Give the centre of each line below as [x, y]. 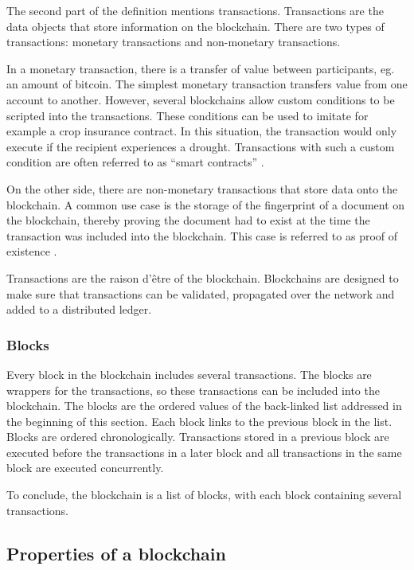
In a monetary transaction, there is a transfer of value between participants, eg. [201, 68]
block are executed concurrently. [85, 468]
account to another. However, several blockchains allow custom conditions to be [201, 99]
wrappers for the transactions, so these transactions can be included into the [193, 390]
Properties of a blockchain [116, 553]
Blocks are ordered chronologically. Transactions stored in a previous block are [198, 437]
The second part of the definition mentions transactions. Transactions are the [195, 10]
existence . [32, 251]
